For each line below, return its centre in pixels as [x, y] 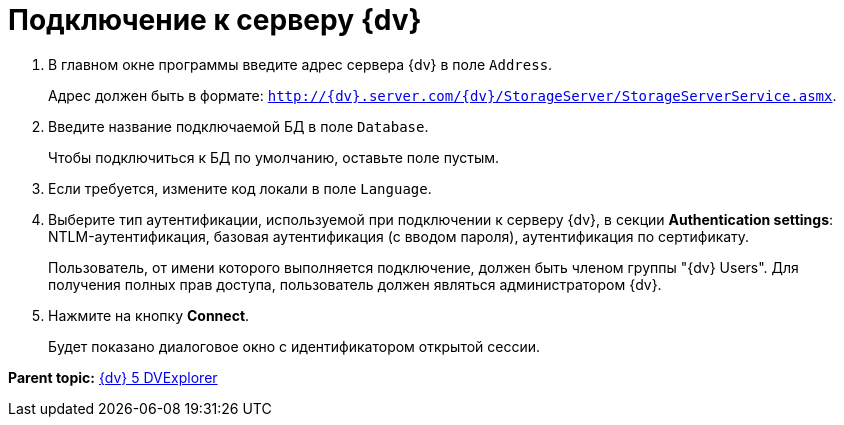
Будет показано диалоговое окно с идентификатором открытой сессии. [294, 346]
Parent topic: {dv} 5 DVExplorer [113, 377]
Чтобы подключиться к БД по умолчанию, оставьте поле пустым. [274, 157]
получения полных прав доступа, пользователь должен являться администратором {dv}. [355, 284]
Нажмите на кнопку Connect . [149, 315]
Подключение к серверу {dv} [215, 20]
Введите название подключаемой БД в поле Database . [238, 126]
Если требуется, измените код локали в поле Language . [240, 188]
